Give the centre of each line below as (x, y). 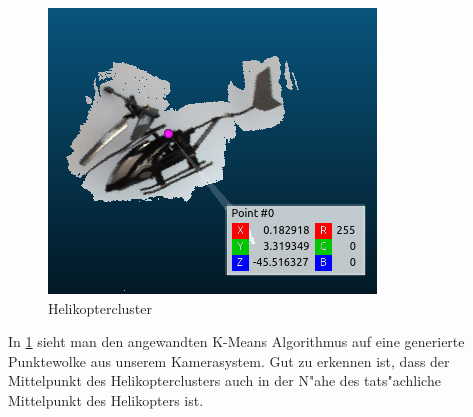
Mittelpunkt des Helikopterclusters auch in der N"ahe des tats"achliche (224, 380)
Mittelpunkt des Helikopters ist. (106, 399)
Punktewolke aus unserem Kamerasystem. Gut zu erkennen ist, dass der (229, 360)
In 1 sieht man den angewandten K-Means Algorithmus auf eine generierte (236, 341)
